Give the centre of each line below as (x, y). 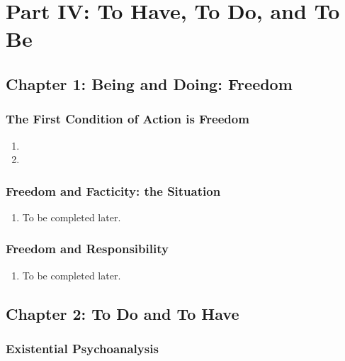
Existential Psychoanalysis (82, 349)
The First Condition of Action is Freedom (128, 119)
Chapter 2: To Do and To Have (123, 313)
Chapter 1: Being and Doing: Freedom (149, 83)
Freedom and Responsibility (87, 249)
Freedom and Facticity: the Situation (113, 190)
